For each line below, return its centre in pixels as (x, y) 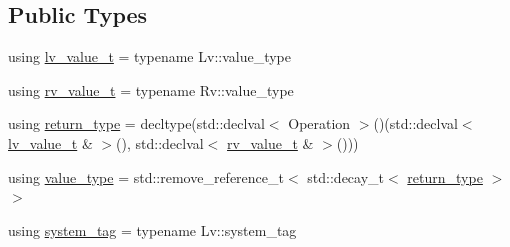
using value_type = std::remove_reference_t (146, 176)
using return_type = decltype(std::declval (136, 123)
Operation (319, 123)
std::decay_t (346, 176)
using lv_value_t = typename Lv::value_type (150, 56)
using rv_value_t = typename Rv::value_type (151, 89)
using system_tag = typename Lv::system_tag (152, 229)
